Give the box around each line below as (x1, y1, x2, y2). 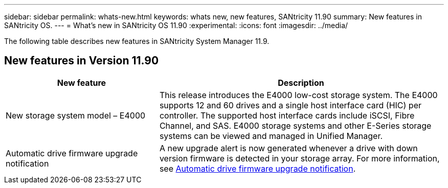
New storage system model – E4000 (6, 110, 146, 121)
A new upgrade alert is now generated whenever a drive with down (159, 143, 418, 153)
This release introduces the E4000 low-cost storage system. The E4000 (159, 89, 438, 100)
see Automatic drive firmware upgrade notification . (159, 163, 356, 174)
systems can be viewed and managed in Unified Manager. (159, 130, 383, 141)
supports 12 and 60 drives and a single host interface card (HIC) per (159, 100, 422, 110)
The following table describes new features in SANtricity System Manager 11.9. (4, 37, 270, 45)
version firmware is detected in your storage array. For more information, (159, 153, 440, 163)
